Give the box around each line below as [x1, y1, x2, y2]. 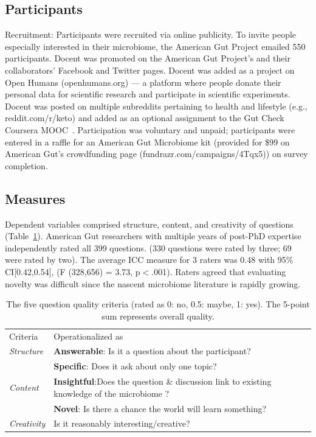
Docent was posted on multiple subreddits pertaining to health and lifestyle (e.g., [5, 99, 307, 112]
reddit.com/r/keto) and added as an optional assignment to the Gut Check [5, 111, 284, 124]
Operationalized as [53, 329, 123, 342]
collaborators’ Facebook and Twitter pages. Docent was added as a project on [5, 63, 295, 76]
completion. [5, 159, 48, 172]
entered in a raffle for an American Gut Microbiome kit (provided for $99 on [5, 135, 290, 148]
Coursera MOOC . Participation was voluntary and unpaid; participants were [5, 123, 295, 136]
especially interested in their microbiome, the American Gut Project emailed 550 [5, 40, 306, 52]
